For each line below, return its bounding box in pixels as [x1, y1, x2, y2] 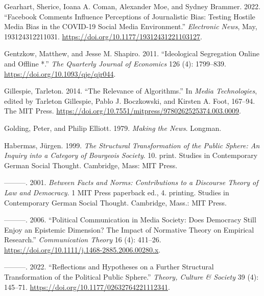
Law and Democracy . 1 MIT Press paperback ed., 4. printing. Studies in [4, 187, 229, 197]
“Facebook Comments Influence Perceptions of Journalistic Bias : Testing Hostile [4, 11, 255, 21]
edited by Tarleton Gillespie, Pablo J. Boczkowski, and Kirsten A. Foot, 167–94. [4, 95, 255, 106]
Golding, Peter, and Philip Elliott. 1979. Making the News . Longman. [4, 122, 222, 133]
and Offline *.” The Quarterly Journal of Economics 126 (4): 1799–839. [4, 58, 226, 69]
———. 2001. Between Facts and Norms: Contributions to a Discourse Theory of [4, 177, 258, 188]
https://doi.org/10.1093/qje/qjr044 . [4, 68, 116, 79]
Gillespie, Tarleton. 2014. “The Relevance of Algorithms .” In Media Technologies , [4, 85, 257, 96]
